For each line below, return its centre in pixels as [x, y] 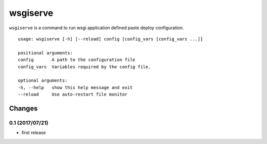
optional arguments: [43, 81]
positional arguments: [45, 53]
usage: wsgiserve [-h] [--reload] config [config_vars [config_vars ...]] [111, 39]
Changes [23, 108]
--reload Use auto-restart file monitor [73, 95]
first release [34, 133]
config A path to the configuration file [77, 60]
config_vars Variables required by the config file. [84, 67]
